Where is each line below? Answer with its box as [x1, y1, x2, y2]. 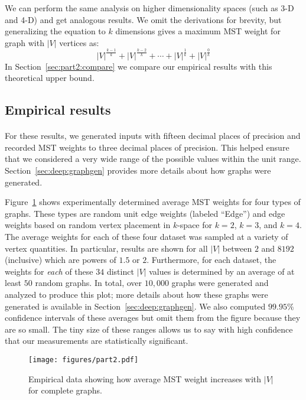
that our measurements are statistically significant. [5, 334, 188, 347]
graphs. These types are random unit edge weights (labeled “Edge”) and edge [5, 207, 285, 219]
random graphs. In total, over [35, 277, 142, 289]
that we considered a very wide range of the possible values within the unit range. [5, 152, 301, 165]
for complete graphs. [28, 384, 102, 396]
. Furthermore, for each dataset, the [147, 253, 276, 266]
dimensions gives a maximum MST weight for [115, 25, 281, 37]
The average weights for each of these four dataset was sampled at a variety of [5, 230, 288, 243]
